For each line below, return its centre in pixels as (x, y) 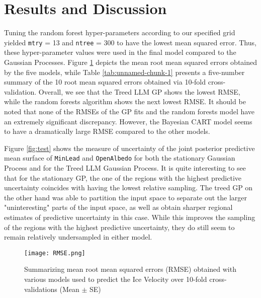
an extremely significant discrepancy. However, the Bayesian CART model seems (128, 121)
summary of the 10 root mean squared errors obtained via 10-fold (105, 82)
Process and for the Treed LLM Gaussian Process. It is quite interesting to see (125, 167)
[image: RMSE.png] (55, 253)
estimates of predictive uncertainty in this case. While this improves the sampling (130, 217)
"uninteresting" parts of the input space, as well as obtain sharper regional (118, 207)
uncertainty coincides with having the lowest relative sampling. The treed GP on (128, 188)
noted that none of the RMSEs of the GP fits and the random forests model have (129, 111)
